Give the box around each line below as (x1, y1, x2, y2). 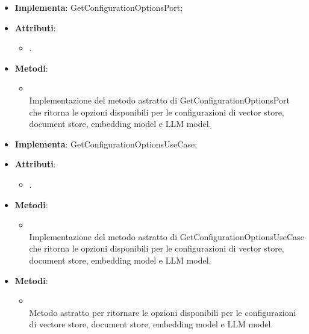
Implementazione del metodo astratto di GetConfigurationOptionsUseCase (29, 230, 304, 243)
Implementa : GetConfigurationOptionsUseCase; (14, 137, 198, 150)
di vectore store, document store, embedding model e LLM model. (29, 318, 273, 330)
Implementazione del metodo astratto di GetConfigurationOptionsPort (29, 93, 290, 106)
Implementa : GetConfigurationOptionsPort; (14, 1, 183, 13)
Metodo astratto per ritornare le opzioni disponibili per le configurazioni (29, 306, 296, 318)
